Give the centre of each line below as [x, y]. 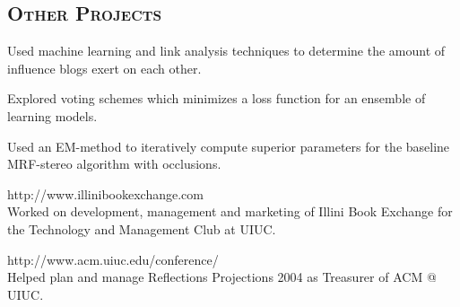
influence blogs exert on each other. [104, 68]
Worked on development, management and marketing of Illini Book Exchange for [230, 211]
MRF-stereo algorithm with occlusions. [114, 164]
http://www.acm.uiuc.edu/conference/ [113, 259]
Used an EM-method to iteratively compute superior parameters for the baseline [229, 146]
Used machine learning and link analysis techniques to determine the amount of [226, 51]
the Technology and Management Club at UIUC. [142, 228]
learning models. [52, 115]
